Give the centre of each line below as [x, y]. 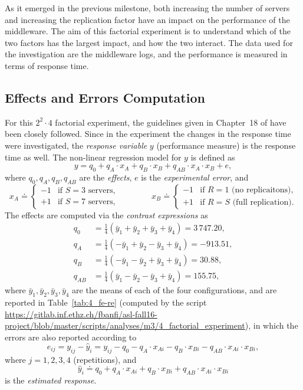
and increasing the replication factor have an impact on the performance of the [147, 19]
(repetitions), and [105, 359]
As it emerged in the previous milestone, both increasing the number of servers [147, 8]
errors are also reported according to [71, 337]
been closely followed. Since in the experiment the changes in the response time [148, 134]
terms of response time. [47, 65]
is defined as [213, 157]
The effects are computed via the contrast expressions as [106, 214]
